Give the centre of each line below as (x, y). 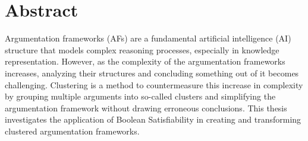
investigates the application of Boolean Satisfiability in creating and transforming (153, 119)
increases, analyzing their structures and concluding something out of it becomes (152, 73)
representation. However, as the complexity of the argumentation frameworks (145, 61)
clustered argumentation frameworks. (72, 131)
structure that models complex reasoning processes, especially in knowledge (142, 49)
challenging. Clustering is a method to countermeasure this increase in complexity (154, 84)
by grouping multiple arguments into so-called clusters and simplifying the (140, 96)
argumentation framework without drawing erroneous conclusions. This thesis (146, 108)
